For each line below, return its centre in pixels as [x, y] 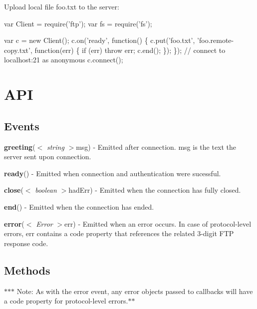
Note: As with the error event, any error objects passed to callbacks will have [135, 291]
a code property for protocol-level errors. [66, 301]
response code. [26, 243]
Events [22, 126]
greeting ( [20, 147]
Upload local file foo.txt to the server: [62, 6]
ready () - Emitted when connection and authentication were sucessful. [113, 173]
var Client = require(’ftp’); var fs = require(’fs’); [78, 23]
